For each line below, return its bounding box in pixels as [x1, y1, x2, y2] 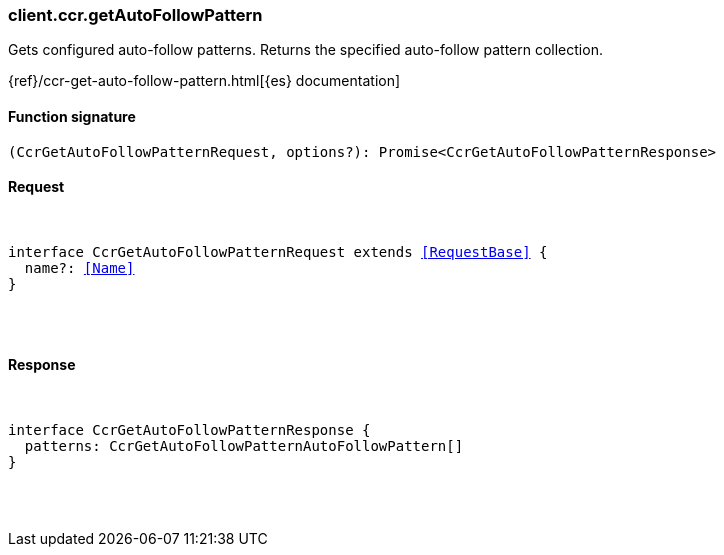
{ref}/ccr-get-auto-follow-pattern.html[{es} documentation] [8, 72, 401, 90]
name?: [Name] [24, 259, 135, 276]
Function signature [8, 107, 136, 125]
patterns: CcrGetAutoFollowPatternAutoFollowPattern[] [24, 438, 464, 455]
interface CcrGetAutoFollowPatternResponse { [8, 422, 371, 439]
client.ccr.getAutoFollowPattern [8, 5, 263, 25]
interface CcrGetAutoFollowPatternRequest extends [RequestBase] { [8, 243, 548, 260]
